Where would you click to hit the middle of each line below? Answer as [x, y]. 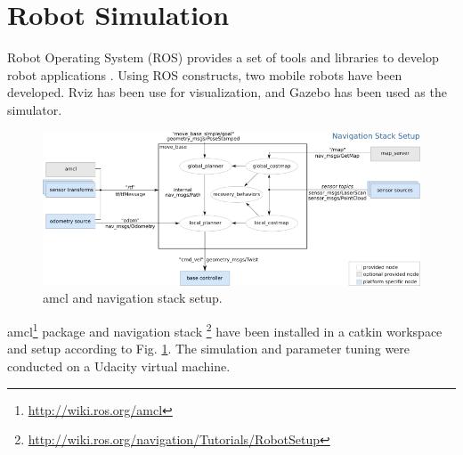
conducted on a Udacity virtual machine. [119, 366]
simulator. [35, 109]
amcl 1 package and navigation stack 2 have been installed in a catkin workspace [225, 330]
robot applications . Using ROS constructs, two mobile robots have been [205, 74]
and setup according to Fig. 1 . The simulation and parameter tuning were [209, 349]
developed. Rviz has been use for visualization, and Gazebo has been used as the [227, 92]
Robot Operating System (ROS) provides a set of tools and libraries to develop [223, 57]
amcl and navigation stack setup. [133, 298]
